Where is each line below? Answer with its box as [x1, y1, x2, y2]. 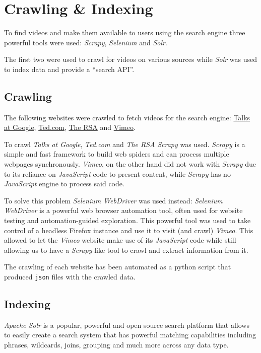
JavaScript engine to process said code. [4, 178, 124, 189]
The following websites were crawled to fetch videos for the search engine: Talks [4, 112, 250, 122]
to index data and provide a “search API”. [4, 63, 135, 74]
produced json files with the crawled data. [4, 271, 136, 282]
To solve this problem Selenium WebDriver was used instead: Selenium [4, 195, 223, 205]
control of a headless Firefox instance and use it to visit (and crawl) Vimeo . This [4, 225, 253, 235]
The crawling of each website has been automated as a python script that [4, 261, 231, 272]
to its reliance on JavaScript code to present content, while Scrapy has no [4, 168, 231, 179]
